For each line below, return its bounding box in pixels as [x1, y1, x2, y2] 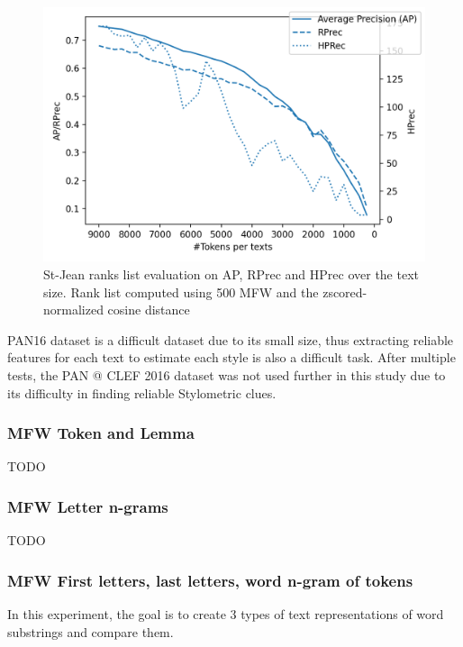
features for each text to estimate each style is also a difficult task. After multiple [7, 348, 456, 367]
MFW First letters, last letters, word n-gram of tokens [7, 569, 413, 591]
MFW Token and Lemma [7, 422, 195, 444]
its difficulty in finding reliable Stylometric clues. [7, 383, 277, 402]
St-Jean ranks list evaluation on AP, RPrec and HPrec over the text [43, 264, 420, 283]
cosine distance [107, 300, 190, 319]
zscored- [322, 282, 368, 301]
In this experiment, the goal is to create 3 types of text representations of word [7, 604, 444, 623]
